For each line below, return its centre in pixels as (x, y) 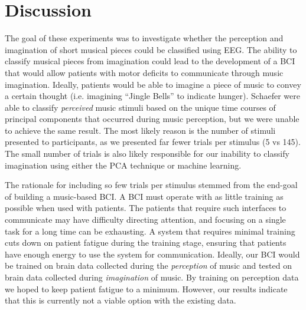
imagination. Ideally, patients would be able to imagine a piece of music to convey (153, 84)
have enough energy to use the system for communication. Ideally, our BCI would (152, 254)
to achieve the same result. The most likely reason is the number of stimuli (140, 130)
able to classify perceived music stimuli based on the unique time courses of (140, 107)
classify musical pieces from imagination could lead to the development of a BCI (150, 61)
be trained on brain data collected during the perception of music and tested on (148, 266)
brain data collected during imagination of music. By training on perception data (152, 277)
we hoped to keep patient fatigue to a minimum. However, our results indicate (146, 288)
